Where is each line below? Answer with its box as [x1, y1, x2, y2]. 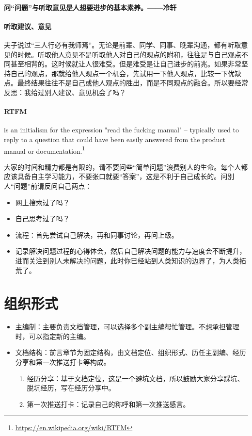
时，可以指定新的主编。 [15, 331, 90, 341]
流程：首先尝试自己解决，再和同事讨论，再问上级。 [15, 229, 178, 240]
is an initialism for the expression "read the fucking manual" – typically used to [4, 125, 239, 135]
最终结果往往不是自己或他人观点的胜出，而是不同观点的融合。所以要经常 [17, 78, 248, 88]
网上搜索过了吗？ [15, 197, 70, 207]
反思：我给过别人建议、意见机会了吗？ [4, 87, 126, 97]
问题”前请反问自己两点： [14, 180, 92, 191]
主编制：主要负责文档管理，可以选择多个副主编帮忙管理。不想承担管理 [15, 322, 239, 332]
